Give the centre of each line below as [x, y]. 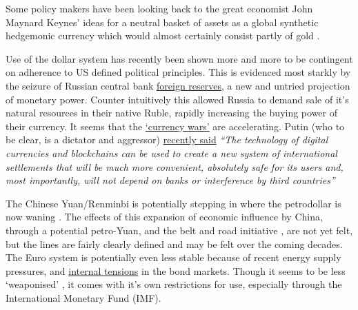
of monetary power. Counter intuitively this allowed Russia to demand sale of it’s [177, 99]
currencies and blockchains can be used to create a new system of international [171, 153]
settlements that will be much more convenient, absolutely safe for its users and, [175, 166]
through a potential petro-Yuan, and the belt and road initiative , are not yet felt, [179, 230]
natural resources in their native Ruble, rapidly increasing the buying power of [172, 113]
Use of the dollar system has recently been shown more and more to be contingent [179, 58]
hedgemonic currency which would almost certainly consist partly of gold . [163, 35]
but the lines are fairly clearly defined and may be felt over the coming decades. [174, 244]
